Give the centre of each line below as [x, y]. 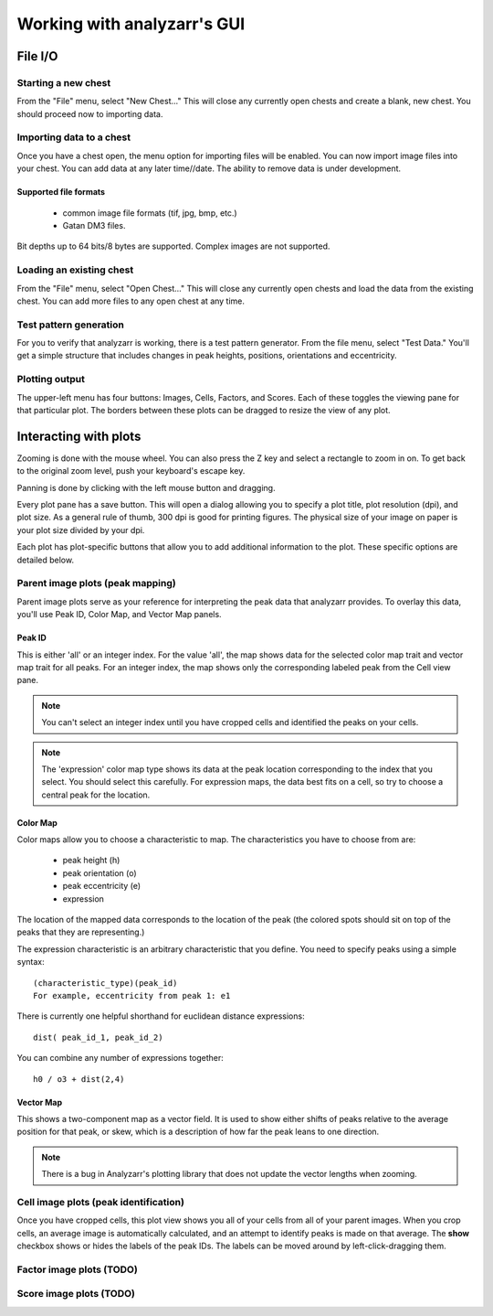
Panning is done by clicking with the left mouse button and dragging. [146, 487]
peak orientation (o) [100, 872]
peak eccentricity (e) [102, 886]
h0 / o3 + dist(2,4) [79, 1079]
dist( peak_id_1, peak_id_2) [98, 1037]
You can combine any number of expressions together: [120, 1058]
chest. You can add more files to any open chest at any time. [131, 301]
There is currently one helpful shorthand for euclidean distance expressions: [161, 1016]
